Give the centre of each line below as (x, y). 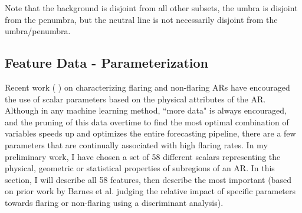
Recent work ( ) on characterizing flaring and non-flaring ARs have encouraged (147, 87)
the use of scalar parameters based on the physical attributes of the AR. (135, 99)
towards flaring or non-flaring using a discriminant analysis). (114, 202)
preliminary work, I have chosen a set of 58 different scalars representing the (143, 156)
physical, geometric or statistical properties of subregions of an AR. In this (140, 168)
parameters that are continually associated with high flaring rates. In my (136, 144)
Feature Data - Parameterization (106, 63)
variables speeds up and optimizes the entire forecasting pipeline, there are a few (150, 133)
